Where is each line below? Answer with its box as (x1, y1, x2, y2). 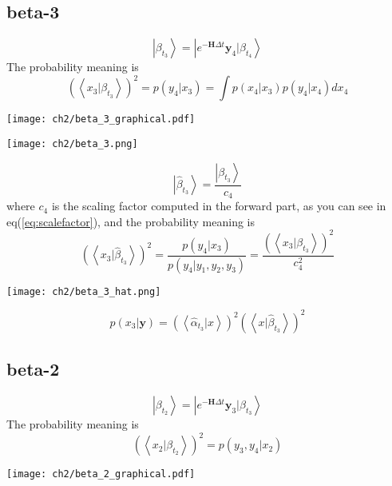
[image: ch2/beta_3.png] (6, 137, 138, 149)
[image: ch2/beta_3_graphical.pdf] (6, 114, 196, 125)
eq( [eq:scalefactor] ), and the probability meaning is (6, 213, 255, 229)
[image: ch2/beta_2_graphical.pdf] (6, 468, 196, 480)
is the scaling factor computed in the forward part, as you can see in (51, 197, 386, 214)
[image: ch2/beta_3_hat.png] (6, 285, 161, 297)
